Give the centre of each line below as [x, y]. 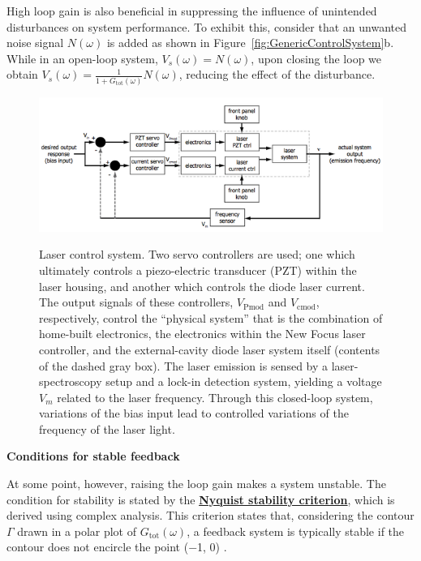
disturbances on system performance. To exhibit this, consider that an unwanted [206, 26]
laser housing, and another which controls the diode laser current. [202, 286]
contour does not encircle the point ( [98, 547]
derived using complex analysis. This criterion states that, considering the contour [210, 515]
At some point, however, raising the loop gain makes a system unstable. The [196, 484]
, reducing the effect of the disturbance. [277, 74]
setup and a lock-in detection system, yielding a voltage [244, 381]
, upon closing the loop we [316, 58]
